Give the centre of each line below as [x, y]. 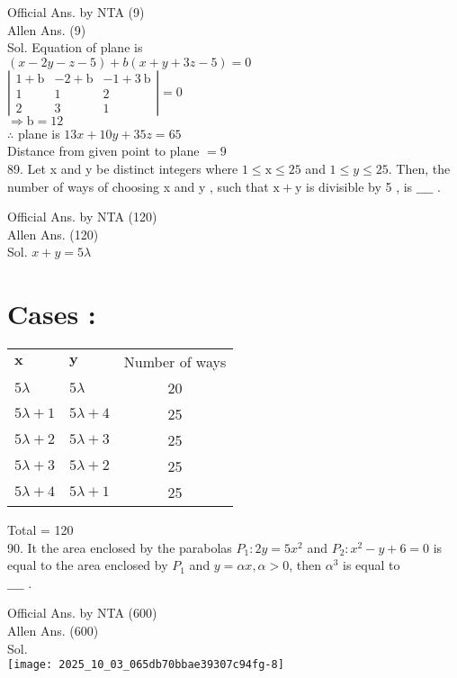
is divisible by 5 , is [359, 186]
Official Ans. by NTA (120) [82, 217]
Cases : [52, 314]
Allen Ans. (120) [53, 234]
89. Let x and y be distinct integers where [123, 168]
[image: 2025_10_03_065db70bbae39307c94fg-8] [146, 665]
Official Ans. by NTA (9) [76, 12]
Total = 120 [40, 530]
